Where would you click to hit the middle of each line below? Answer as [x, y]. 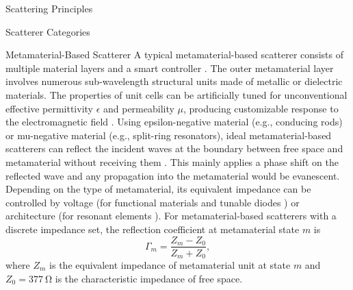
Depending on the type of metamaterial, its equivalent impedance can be [158, 189]
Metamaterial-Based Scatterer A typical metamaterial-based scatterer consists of [174, 55]
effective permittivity [49, 108]
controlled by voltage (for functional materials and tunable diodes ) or [153, 202]
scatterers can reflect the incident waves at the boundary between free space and [174, 148]
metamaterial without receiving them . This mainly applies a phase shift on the [172, 161]
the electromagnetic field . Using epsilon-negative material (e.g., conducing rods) [174, 122]
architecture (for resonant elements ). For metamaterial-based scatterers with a [171, 216]
